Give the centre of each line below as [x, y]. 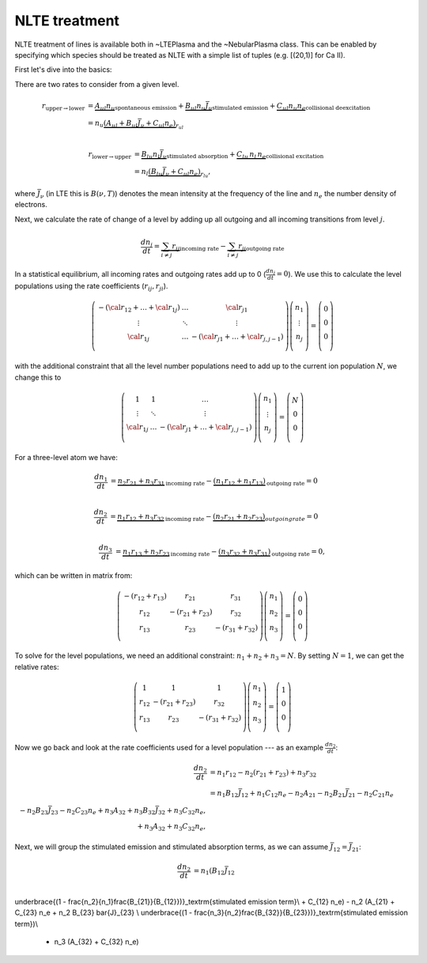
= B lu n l [147, 155]
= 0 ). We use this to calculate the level [339, 274]
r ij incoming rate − [199, 247]
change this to [38, 377]
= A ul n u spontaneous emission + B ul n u [146, 107]
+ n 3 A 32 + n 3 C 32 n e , [172, 827]
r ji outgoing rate [261, 247]
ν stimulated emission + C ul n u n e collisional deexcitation [289, 107]
